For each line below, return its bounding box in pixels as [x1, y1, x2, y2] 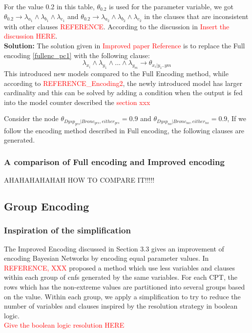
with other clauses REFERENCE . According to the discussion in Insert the [4, 21, 230, 31]
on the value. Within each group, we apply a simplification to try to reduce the [4, 291, 241, 301]
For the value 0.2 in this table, [4, 1, 95, 11]
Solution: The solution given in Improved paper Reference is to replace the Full [4, 40, 245, 50]
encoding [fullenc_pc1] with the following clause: [4, 50, 150, 60]
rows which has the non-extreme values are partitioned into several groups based [4, 282, 245, 292]
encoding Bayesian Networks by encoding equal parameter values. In [4, 253, 209, 263]
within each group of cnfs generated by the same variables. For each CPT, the [4, 272, 237, 282]
